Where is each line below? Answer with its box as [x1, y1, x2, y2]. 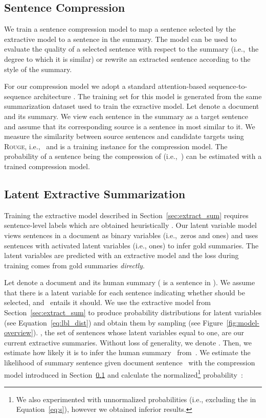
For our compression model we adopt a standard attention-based [4, 81, 207, 91]
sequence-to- [209, 81, 248, 91]
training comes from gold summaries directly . [4, 260, 145, 270]
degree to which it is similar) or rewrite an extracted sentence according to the [4, 53, 251, 64]
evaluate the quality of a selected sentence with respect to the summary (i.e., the [4, 43, 259, 54]
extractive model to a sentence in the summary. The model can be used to [4, 33, 237, 44]
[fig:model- [226, 317, 259, 328]
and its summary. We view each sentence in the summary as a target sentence [4, 110, 248, 121]
